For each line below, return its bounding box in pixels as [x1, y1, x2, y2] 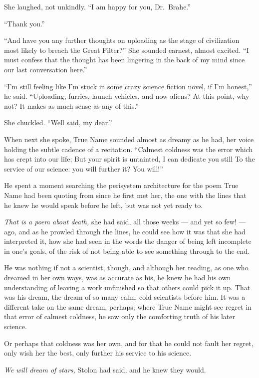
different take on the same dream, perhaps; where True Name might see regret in [4, 301, 252, 312]
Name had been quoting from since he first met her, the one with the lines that [4, 189, 247, 200]
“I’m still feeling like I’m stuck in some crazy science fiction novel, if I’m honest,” [4, 81, 252, 91]
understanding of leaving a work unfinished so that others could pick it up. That [4, 282, 251, 292]
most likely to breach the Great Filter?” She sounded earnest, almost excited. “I [4, 44, 249, 55]
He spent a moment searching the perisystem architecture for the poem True [4, 180, 239, 190]
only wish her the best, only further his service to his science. [4, 348, 192, 358]
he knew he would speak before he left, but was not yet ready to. [4, 199, 203, 210]
